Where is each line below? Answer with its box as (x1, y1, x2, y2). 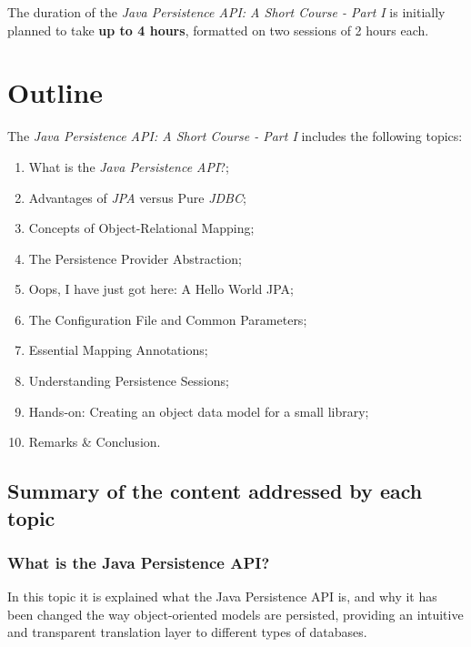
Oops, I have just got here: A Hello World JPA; (28, 279, 294, 298)
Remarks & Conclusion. (28, 432, 161, 451)
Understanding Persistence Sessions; (28, 371, 229, 390)
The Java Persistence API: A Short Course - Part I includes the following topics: (7, 126, 463, 146)
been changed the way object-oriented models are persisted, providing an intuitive (7, 604, 464, 623)
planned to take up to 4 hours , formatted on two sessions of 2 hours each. (7, 20, 429, 39)
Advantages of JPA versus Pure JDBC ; (28, 187, 246, 207)
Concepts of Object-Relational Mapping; (28, 218, 255, 238)
